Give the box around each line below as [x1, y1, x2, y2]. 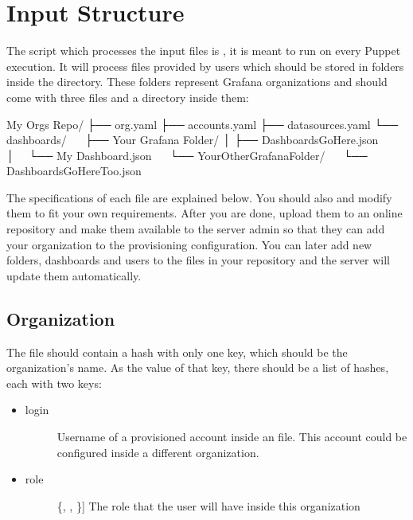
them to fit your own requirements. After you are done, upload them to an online [6, 205, 403, 221]
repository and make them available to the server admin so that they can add [6, 221, 385, 237]
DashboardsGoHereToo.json [6, 162, 142, 179]
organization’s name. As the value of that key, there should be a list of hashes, [6, 359, 389, 376]
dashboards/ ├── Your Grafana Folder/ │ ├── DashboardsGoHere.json [6, 131, 379, 148]
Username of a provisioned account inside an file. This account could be [56, 428, 407, 445]
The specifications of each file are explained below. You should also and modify [6, 189, 392, 205]
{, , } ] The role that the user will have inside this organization [56, 497, 360, 514]
